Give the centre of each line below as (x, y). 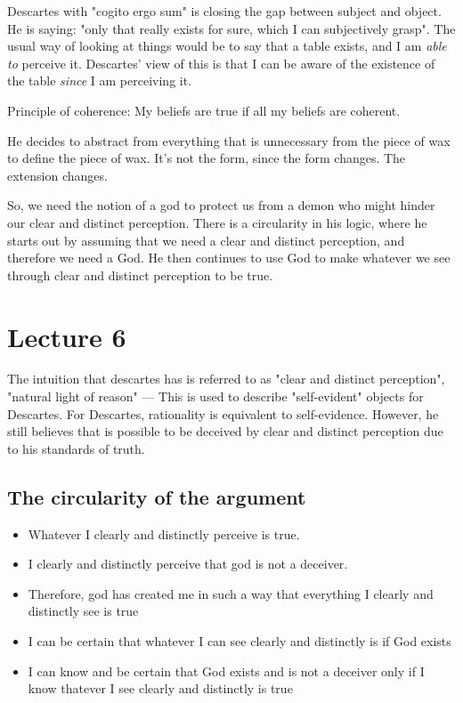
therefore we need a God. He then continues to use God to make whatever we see (229, 258)
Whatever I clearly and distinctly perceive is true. (164, 533)
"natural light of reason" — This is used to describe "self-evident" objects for (215, 396)
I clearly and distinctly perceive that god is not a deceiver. (188, 564)
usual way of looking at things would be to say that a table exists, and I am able (227, 46)
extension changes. (57, 175)
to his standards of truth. (76, 448)
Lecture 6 (67, 336)
